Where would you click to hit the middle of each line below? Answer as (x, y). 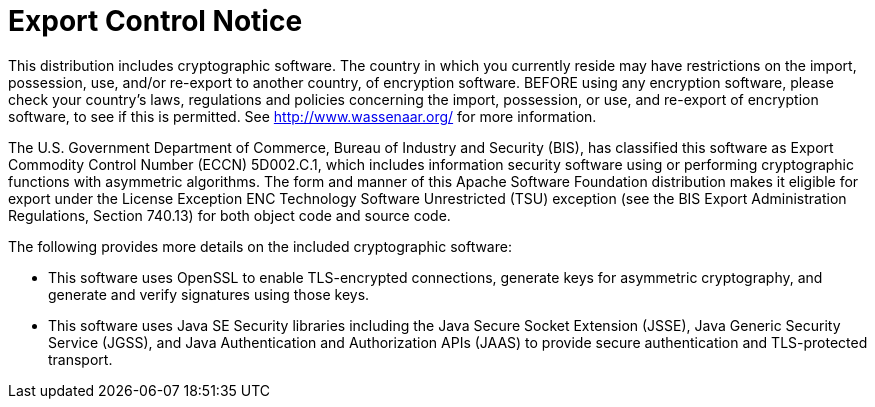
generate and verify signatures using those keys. (209, 294)
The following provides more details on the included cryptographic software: (260, 246)
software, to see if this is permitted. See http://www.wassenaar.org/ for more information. (302, 116)
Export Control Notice (155, 21)
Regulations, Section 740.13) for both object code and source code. (229, 215)
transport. (80, 359)
